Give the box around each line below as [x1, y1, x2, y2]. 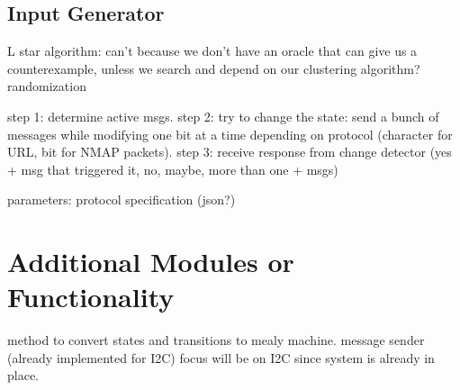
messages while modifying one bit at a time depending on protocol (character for [7, 124, 453, 143]
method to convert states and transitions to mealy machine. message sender [7, 331, 425, 349]
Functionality [7, 278, 175, 315]
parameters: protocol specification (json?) [7, 190, 236, 209]
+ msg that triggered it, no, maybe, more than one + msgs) [7, 159, 338, 178]
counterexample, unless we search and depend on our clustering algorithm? [7, 59, 420, 77]
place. [7, 366, 39, 385]
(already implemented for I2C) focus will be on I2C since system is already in [7, 348, 435, 367]
